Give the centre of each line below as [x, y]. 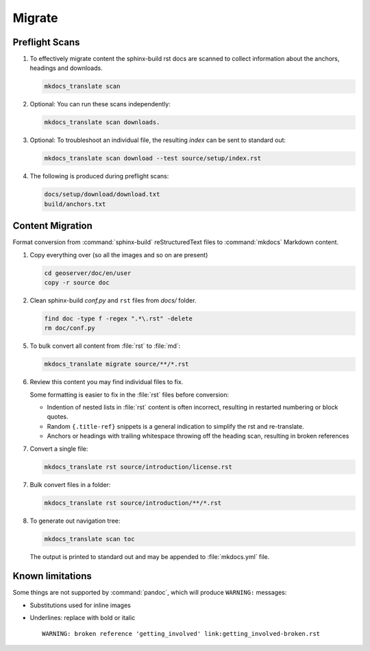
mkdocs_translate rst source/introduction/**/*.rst [133, 503]
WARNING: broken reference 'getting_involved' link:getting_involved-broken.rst [181, 634]
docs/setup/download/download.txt [102, 194]
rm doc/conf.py [70, 328]
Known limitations [52, 576]
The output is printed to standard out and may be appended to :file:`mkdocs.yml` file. [150, 556]
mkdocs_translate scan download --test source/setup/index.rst [153, 158]
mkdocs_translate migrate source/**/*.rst [116, 364]
